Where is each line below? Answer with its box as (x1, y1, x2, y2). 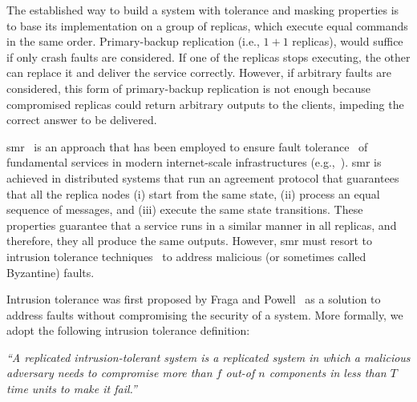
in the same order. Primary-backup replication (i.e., (6, 33, 260, 50)
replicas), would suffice (292, 33, 403, 50)
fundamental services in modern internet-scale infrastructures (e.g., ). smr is (6, 154, 382, 171)
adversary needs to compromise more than (6, 364, 213, 381)
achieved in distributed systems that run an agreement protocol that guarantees (6, 169, 399, 186)
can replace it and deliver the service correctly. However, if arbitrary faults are (6, 64, 392, 81)
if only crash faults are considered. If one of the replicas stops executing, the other (6, 48, 411, 65)
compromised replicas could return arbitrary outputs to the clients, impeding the (6, 95, 404, 112)
